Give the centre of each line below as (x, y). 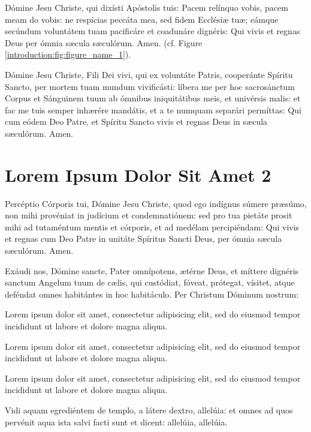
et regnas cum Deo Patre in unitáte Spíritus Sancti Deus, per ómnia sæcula (144, 238)
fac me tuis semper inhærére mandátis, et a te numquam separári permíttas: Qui (153, 109)
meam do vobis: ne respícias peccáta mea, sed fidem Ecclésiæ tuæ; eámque (142, 19)
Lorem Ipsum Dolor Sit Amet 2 (138, 174)
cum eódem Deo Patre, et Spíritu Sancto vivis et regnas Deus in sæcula (136, 121)
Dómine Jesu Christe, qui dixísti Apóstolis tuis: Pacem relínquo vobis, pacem (147, 7)
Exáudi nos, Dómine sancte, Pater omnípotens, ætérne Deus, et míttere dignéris (152, 270)
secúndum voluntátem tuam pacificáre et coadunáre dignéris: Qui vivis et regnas (153, 31)
